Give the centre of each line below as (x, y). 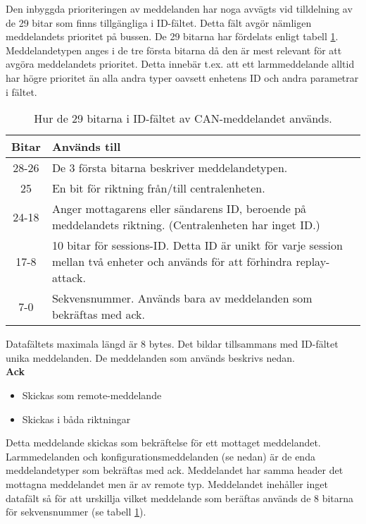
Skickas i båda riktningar (76, 419)
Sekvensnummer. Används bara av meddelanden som (182, 298)
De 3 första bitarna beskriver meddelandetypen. (170, 168)
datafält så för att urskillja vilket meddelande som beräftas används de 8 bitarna (180, 498)
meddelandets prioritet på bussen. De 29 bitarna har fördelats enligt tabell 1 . (172, 36)
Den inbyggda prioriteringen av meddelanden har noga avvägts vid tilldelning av (179, 8)
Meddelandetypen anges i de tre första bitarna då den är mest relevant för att (174, 50)
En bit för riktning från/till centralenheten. (158, 188)
